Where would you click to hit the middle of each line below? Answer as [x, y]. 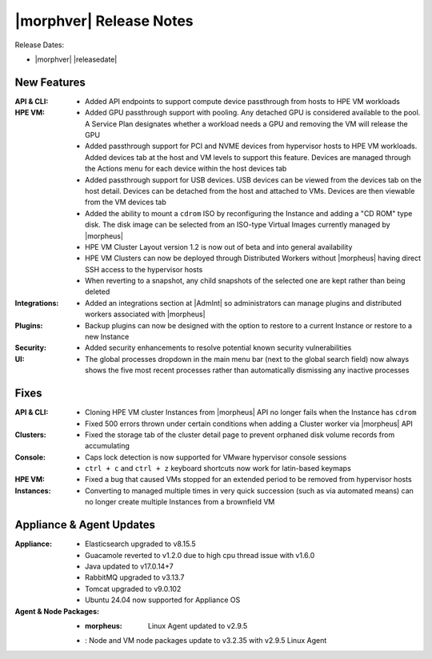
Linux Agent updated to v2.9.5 [198, 625]
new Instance [107, 337]
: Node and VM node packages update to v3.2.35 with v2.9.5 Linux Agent [206, 641]
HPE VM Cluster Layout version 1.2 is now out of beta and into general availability [219, 247]
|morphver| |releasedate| [76, 59]
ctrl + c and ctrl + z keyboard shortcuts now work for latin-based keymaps [218, 468]
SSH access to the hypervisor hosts [144, 269]
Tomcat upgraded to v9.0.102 [133, 589]
